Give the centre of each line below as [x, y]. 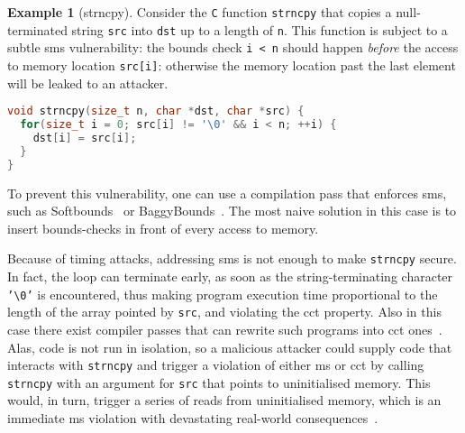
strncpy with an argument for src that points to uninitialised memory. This [219, 382]
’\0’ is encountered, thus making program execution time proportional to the [223, 294]
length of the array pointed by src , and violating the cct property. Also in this [224, 312]
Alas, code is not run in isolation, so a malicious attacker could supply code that [230, 347]
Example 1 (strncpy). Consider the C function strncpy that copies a [200, 12]
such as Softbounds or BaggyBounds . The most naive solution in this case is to [232, 211]
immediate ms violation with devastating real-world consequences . [193, 418]
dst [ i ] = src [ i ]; [85, 138]
